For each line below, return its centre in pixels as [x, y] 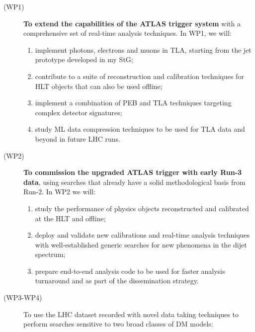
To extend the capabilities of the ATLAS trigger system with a [132, 23]
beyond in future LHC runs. [78, 138]
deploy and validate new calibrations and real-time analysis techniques [142, 235]
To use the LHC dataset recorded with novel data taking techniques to [131, 314]
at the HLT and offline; [70, 218]
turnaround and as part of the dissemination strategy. [117, 281]
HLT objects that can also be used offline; [99, 86]
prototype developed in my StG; [84, 59]
